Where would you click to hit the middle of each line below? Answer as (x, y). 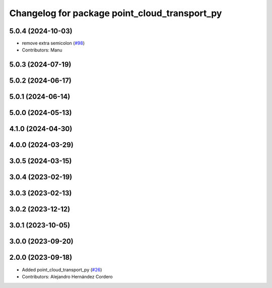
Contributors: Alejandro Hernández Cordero (67, 276)
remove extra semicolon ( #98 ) (53, 43)
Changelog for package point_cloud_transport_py (116, 13)
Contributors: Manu (42, 50)
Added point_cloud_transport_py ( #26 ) (62, 269)
